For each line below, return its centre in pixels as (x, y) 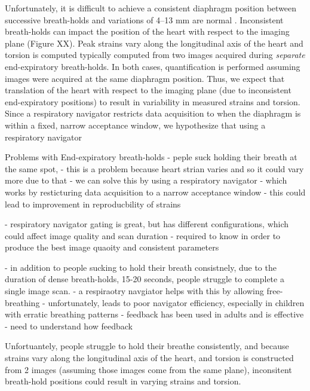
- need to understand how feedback (69, 326)
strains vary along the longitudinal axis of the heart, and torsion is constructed (149, 358)
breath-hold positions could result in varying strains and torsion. (123, 381)
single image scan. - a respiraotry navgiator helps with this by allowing (134, 291)
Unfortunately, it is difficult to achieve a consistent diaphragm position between (151, 8)
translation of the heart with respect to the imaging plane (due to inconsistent (148, 90)
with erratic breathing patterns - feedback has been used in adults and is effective (154, 314)
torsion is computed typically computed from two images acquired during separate (155, 55)
